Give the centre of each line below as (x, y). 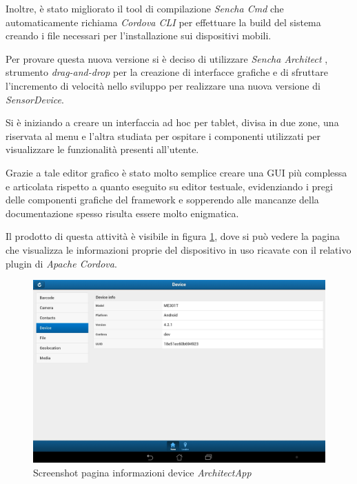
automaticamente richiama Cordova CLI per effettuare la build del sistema (163, 22)
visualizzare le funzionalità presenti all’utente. (102, 149)
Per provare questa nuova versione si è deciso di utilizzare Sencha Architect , (167, 58)
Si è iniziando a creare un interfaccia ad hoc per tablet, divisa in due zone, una (172, 122)
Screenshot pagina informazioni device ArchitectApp (142, 472)
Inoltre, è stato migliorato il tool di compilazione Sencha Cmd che (145, 8)
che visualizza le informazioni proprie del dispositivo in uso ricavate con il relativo (178, 249)
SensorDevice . (35, 99)
